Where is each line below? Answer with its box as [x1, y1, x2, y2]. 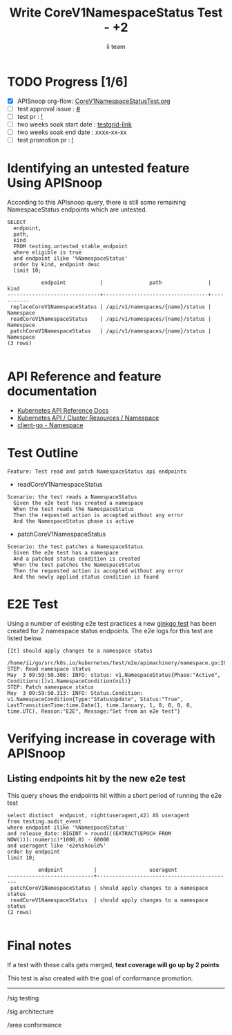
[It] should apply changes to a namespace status [7, 647, 153, 654]
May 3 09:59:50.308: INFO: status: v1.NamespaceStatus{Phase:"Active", [7, 671, 221, 678]
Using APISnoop [7, 175, 103, 191]
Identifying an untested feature [7, 160, 190, 176]
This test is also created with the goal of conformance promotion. [7, 973, 193, 982]
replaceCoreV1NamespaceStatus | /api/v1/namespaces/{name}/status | [10, 304, 212, 310]
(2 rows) [7, 908, 32, 915]
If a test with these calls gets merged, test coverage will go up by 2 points [7, 960, 220, 969]
